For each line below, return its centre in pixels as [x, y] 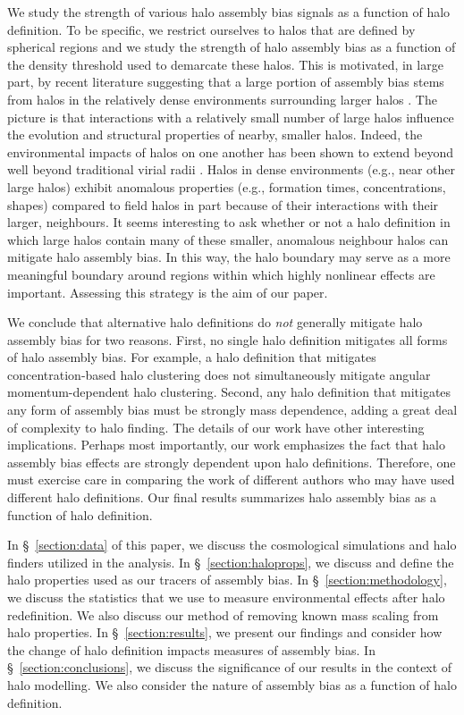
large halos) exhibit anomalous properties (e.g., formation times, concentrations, [227, 186]
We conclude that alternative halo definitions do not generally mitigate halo [215, 322]
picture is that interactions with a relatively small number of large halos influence [231, 117]
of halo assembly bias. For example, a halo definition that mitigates [192, 357]
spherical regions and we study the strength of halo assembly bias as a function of [232, 47]
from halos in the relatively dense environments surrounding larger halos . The [222, 99]
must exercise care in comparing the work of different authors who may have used [231, 479]
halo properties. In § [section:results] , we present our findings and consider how [225, 632]
